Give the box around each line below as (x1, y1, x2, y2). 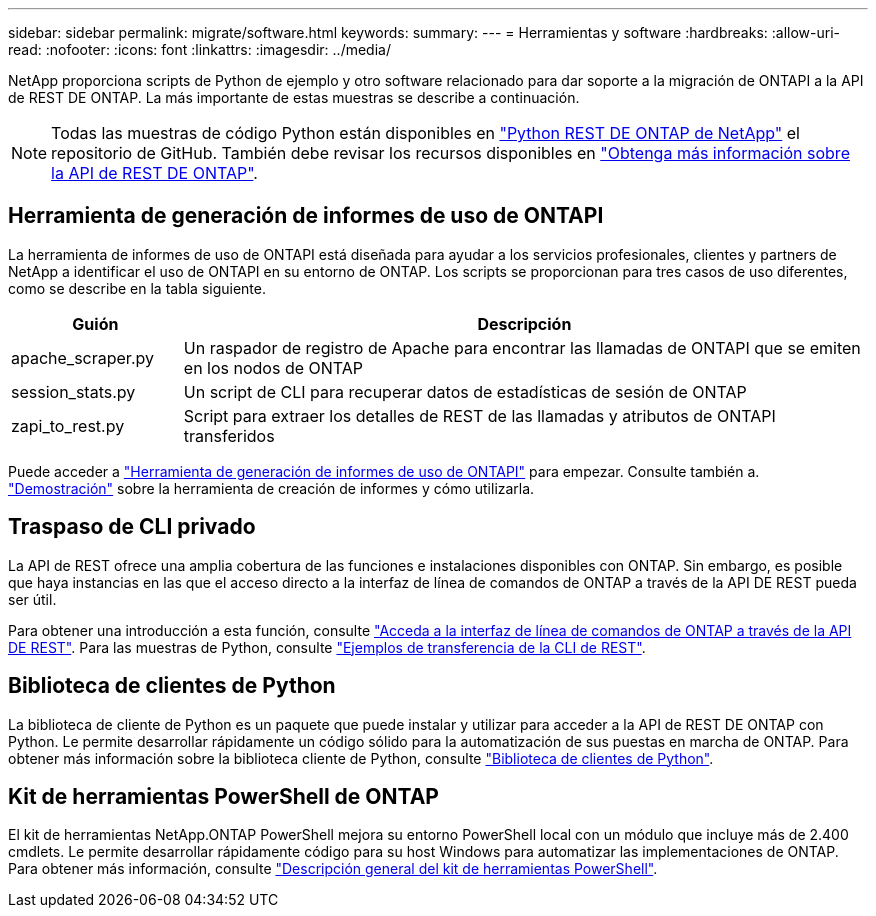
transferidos (183, 425, 275, 446)
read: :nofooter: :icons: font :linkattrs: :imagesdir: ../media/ (8, 41, 391, 58)
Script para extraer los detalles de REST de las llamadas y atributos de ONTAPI (183, 405, 776, 426)
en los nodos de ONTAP (183, 357, 364, 378)
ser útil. (8, 590, 57, 608)
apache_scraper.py (11, 347, 154, 368)
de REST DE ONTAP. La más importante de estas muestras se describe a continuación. (8, 89, 580, 106)
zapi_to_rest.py (11, 415, 125, 436)
